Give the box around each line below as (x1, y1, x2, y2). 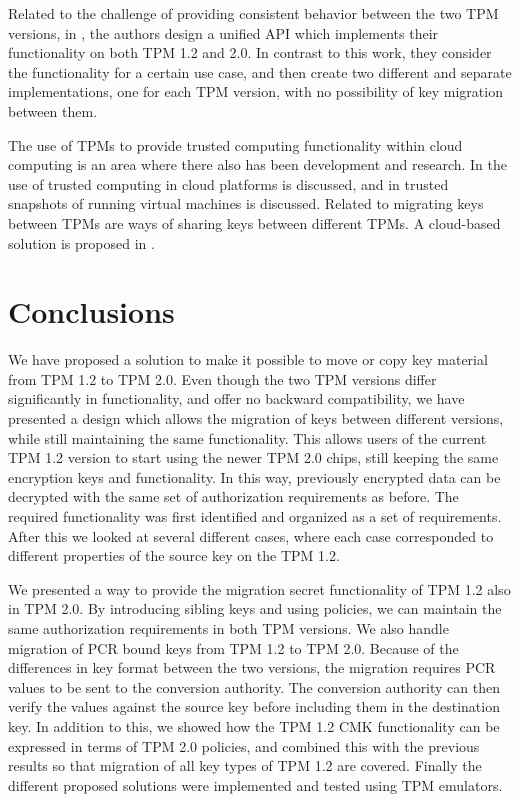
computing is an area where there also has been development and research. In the (8, 154, 508, 175)
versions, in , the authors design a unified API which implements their (8, 22, 439, 43)
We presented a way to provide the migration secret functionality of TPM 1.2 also (8, 578, 511, 599)
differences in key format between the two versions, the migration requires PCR (8, 657, 496, 678)
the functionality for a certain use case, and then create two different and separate (8, 61, 512, 82)
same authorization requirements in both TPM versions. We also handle (8, 617, 449, 638)
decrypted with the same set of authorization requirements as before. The (8, 486, 459, 507)
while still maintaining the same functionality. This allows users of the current (8, 427, 487, 448)
